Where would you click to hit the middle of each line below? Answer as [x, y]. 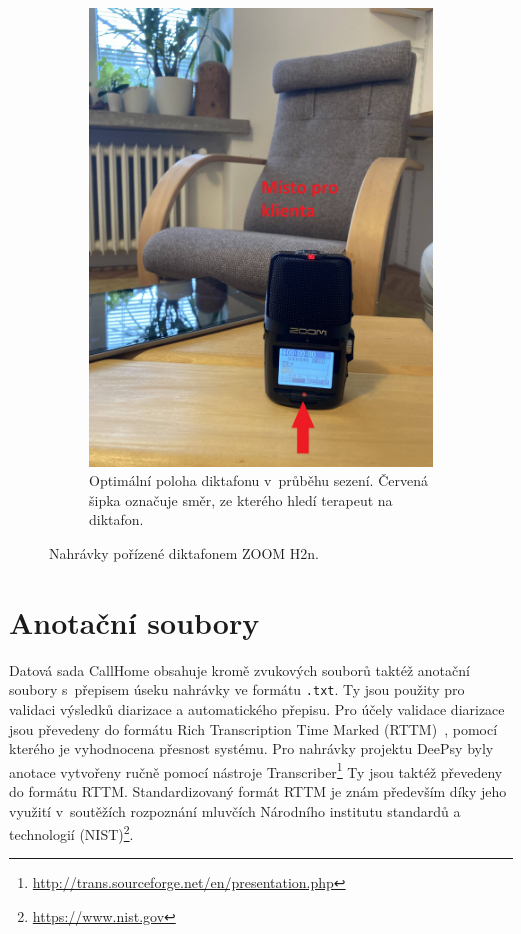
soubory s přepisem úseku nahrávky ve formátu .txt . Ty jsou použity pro [237, 689]
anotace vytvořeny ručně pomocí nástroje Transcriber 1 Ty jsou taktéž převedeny [256, 770]
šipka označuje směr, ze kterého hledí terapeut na [241, 499]
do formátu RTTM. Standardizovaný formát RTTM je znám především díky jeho [258, 791]
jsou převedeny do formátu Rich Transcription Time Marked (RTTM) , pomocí [253, 728]
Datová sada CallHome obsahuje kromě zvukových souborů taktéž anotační [239, 669]
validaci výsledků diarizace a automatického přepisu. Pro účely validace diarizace [257, 709]
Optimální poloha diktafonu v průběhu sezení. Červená [258, 480]
